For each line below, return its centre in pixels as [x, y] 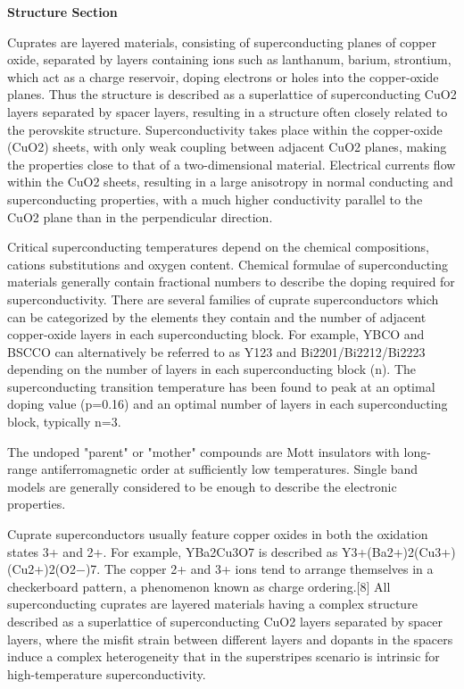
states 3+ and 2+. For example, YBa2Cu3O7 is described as [173, 551]
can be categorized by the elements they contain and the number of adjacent [217, 316]
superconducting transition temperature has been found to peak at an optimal [221, 386]
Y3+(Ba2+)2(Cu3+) [398, 551]
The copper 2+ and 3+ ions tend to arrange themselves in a [269, 569]
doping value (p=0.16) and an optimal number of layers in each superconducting [228, 404]
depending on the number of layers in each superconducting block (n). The [212, 369]
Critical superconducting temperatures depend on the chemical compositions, [218, 247]
